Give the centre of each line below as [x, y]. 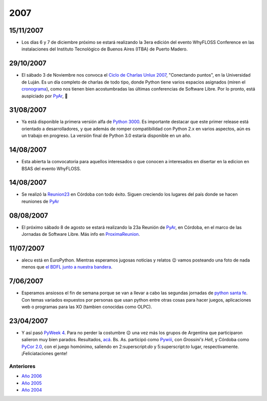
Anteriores [22, 366]
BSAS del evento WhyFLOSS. [51, 169]
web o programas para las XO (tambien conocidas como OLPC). [87, 307]
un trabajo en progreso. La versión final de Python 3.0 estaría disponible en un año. [106, 135]
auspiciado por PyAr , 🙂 [44, 96]
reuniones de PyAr [40, 201]
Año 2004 [32, 390]
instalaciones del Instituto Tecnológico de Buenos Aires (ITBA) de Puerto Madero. [105, 49]
